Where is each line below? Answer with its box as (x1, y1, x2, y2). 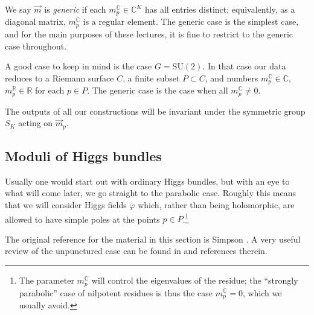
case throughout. (5, 39, 67, 52)
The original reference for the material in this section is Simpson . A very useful (5, 232, 301, 245)
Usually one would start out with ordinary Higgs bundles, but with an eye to (5, 174, 290, 187)
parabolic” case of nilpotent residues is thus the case (19, 286, 213, 299)
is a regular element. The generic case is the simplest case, (83, 15, 299, 28)
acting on (18, 116, 53, 129)
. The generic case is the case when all (87, 84, 228, 97)
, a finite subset (123, 71, 180, 84)
